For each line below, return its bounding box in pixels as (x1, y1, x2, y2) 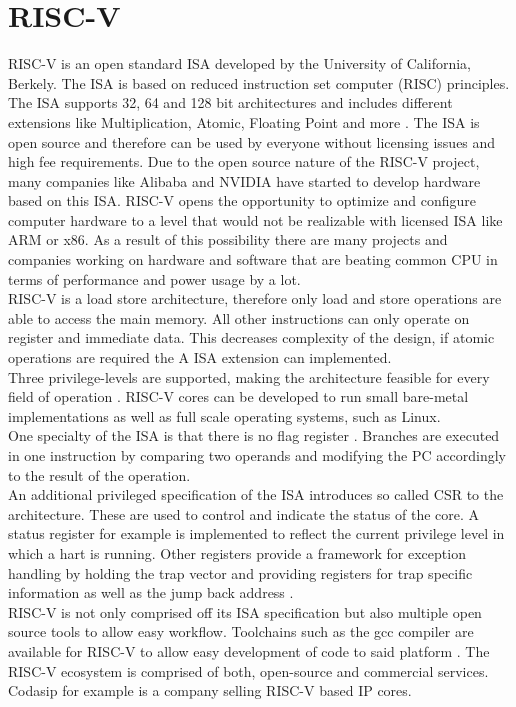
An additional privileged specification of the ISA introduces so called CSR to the (8, 484, 504, 505)
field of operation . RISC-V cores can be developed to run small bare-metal (8, 386, 469, 407)
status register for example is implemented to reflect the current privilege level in (8, 523, 505, 544)
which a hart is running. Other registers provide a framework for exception (8, 542, 466, 563)
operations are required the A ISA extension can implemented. (8, 347, 392, 368)
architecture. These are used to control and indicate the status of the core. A (8, 503, 480, 524)
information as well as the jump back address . (8, 582, 294, 603)
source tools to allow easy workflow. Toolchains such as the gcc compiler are (8, 621, 474, 642)
